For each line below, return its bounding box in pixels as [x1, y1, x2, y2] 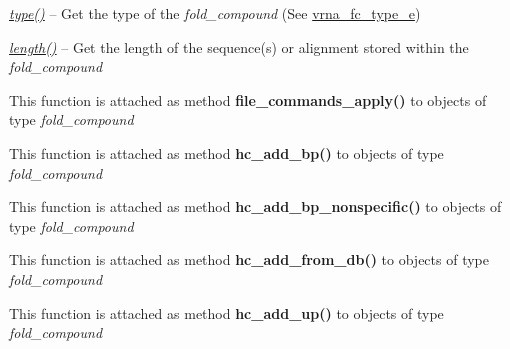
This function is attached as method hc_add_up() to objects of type [9, 302, 444, 323]
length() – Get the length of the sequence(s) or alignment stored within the [9, 36, 469, 57]
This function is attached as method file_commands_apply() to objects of [9, 89, 487, 110]
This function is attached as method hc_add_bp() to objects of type [9, 142, 444, 163]
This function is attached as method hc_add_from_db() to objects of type [9, 249, 489, 270]
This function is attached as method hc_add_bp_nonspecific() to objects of [9, 196, 502, 217]
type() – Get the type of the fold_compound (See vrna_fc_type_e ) [9, 3, 421, 23]
